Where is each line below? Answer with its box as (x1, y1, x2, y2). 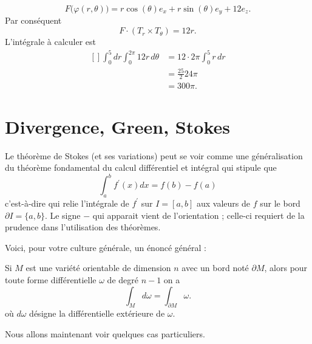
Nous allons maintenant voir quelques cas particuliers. (5, 327, 205, 340)
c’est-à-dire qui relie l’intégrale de (5, 196, 129, 209)
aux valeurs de (197, 196, 251, 209)
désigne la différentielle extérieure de (29, 307, 165, 320)
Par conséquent (5, 14, 62, 27)
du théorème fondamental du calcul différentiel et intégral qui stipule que (5, 161, 277, 174)
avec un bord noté (181, 261, 249, 274)
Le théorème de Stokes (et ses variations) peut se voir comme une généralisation (5, 149, 303, 162)
